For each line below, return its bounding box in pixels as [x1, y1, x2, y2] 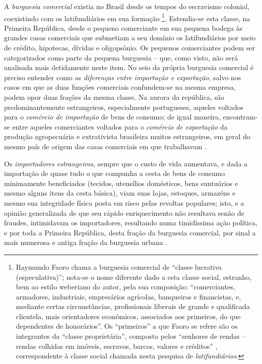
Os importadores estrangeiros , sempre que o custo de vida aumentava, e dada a [4, 158, 248, 168]
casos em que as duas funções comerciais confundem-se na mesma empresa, [4, 82, 236, 92]
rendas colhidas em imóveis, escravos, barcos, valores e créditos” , [16, 340, 218, 351]
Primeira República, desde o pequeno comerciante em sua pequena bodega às [4, 22, 243, 33]
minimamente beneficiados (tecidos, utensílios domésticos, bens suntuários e [4, 177, 238, 188]
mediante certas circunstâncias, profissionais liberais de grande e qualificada [16, 301, 250, 312]
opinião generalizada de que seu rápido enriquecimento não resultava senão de [4, 207, 244, 218]
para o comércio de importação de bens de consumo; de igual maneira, [4, 111, 221, 122]
